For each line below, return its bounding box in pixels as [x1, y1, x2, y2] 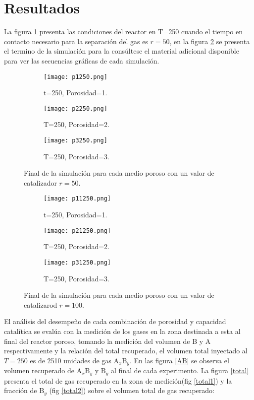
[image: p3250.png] [44, 137, 107, 144]
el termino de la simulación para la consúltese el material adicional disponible [4, 46, 239, 56]
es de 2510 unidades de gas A [30, 355, 119, 365]
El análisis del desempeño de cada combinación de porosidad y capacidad [4, 316, 226, 327]
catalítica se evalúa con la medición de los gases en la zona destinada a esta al [4, 326, 241, 336]
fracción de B [4, 385, 45, 396]
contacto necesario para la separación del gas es [4, 36, 148, 46]
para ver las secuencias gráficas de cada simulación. [4, 55, 159, 66]
